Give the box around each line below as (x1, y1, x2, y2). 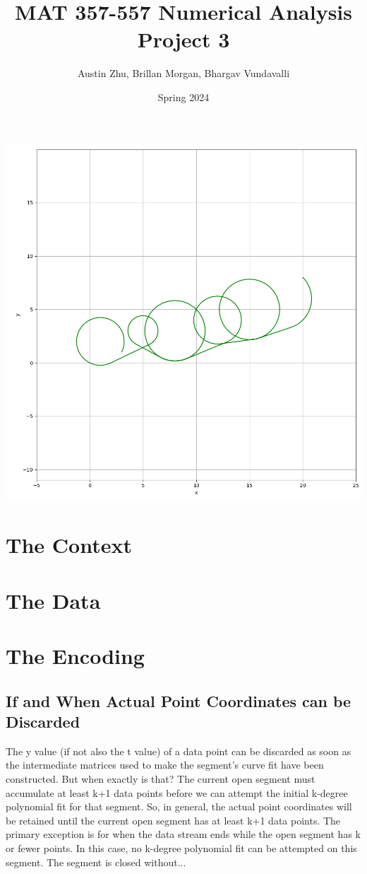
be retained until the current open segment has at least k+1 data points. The (6, 812, 341, 827)
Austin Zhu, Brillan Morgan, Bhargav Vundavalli (77, 66, 290, 81)
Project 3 (137, 25, 230, 54)
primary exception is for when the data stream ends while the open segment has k (6, 827, 361, 841)
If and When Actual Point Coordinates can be (6, 689, 351, 711)
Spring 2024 (157, 89, 210, 104)
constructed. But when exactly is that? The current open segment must (6, 771, 315, 786)
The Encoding (6, 641, 145, 670)
